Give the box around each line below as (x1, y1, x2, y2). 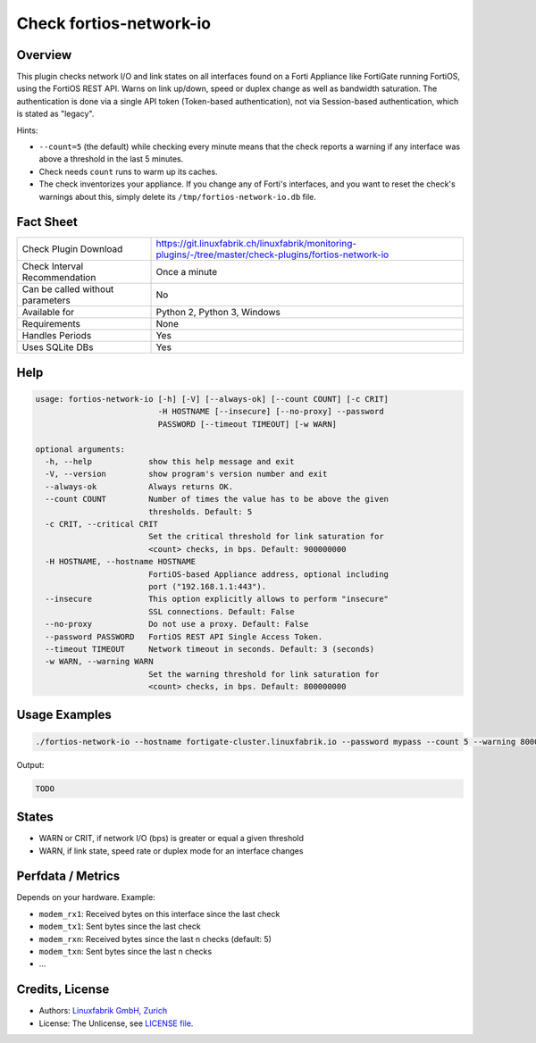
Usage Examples (16, 707, 112, 722)
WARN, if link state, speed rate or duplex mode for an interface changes (38, 845, 304, 856)
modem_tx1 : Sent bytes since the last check (38, 921, 201, 932)
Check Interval (21, 260, 84, 272)
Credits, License (16, 982, 110, 997)
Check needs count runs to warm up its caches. (38, 166, 218, 177)
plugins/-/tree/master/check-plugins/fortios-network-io (155, 248, 389, 261)
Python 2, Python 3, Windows (155, 306, 281, 319)
